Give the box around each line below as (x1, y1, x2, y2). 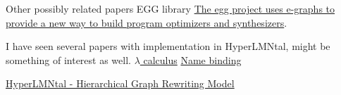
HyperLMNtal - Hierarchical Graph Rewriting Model (6, 76, 235, 91)
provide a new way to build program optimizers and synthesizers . (6, 15, 287, 30)
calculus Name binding (143, 52, 242, 67)
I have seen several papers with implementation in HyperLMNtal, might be (6, 39, 330, 53)
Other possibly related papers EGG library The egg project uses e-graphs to (6, 1, 335, 15)
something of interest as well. (6, 52, 131, 67)
